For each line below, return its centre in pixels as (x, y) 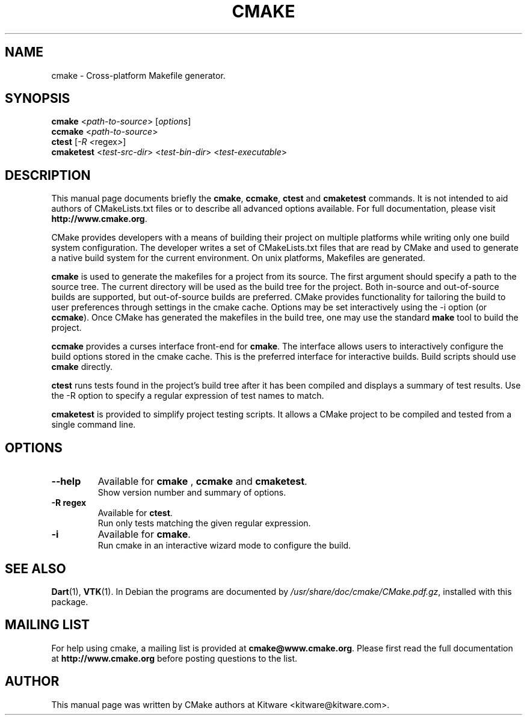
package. (70, 602)
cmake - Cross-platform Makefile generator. (138, 75)
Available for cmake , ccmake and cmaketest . (202, 482)
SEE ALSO (35, 568)
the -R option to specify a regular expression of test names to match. (188, 396)
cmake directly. (82, 367)
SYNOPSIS (38, 99)
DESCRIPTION (48, 175)
